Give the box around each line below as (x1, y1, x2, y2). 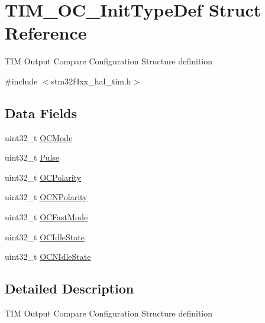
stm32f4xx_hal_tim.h (51, 74, 131, 87)
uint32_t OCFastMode (5, 211, 88, 223)
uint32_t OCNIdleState (5, 250, 91, 263)
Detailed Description (5, 279, 134, 298)
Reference (5, 21, 87, 45)
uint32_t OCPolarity (5, 171, 81, 183)
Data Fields (5, 103, 77, 122)
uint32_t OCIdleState (5, 230, 85, 243)
